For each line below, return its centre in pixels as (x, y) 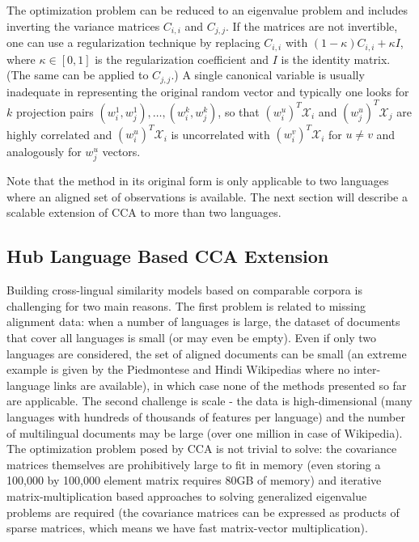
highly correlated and (59, 134)
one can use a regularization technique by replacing (133, 42)
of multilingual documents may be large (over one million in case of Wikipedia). (205, 432)
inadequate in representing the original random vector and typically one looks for (208, 91)
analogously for (44, 152)
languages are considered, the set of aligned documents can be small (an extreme (207, 353)
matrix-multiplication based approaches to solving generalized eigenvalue (187, 496)
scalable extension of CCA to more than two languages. (144, 212)
